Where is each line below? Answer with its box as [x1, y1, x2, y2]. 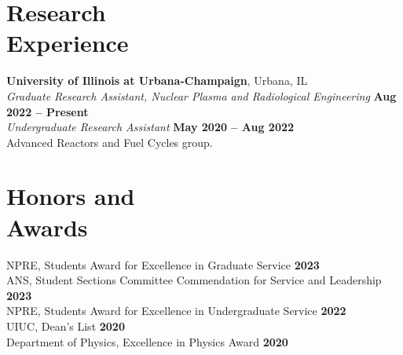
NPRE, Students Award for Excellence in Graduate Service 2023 [6, 256, 320, 273]
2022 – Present [6, 103, 89, 119]
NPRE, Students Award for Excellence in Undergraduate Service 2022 [6, 302, 346, 319]
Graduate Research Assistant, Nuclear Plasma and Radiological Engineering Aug [6, 87, 397, 104]
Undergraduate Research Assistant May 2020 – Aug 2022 [6, 119, 295, 135]
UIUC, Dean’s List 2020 [6, 317, 125, 334]
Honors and [6, 180, 135, 212]
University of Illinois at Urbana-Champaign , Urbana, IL [6, 72, 308, 89]
